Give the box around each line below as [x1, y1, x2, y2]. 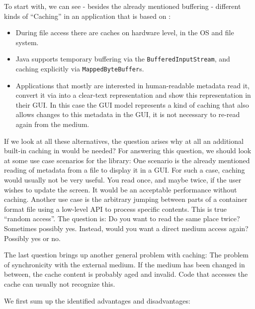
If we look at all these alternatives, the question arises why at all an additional [4, 135, 244, 146]
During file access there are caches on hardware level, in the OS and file [15, 27, 234, 38]
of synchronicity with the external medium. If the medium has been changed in [4, 259, 245, 269]
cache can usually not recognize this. [4, 278, 115, 289]
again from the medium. [15, 119, 89, 129]
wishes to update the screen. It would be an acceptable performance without [4, 184, 237, 194]
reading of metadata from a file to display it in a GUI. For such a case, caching [4, 165, 245, 175]
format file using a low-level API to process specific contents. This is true [4, 203, 227, 214]
